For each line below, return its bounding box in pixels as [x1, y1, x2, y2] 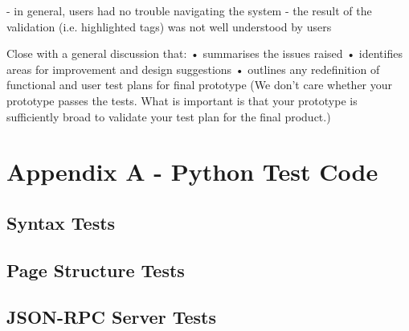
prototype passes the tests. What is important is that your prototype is [6, 92, 358, 108]
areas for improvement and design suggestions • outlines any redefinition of [6, 60, 380, 77]
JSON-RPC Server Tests [6, 304, 216, 329]
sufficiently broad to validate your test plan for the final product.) [6, 108, 331, 125]
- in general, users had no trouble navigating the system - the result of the [6, 2, 372, 18]
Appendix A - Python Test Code [6, 155, 378, 188]
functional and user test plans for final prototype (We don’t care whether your [6, 76, 393, 93]
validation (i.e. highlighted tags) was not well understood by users [6, 18, 332, 35]
